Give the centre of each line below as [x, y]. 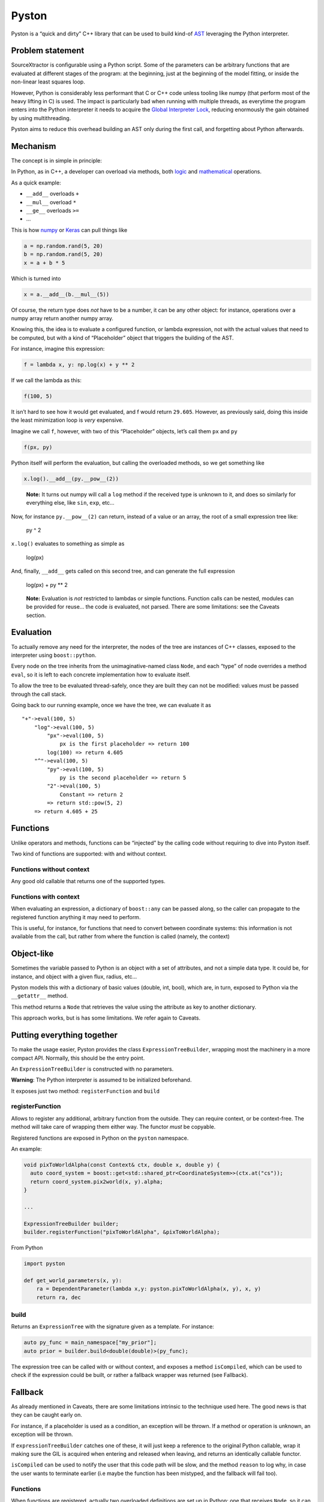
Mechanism [34, 146]
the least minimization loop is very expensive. [67, 420]
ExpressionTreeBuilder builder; [71, 1224]
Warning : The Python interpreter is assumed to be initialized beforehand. [101, 1080]
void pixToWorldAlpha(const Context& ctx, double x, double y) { [122, 1165]
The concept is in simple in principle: [56, 161]
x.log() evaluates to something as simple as [68, 544]
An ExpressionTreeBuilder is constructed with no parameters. [92, 1069]
